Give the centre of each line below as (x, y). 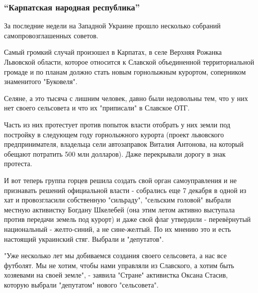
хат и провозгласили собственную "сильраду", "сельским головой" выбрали (118, 200)
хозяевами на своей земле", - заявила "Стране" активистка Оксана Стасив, (116, 275)
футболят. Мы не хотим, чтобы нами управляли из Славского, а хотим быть (119, 265)
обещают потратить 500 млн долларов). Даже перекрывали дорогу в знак (115, 153)
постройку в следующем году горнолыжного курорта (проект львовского (114, 134)
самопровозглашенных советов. (51, 35)
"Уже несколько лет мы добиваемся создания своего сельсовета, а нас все (115, 255)
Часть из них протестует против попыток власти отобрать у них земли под (117, 124)
